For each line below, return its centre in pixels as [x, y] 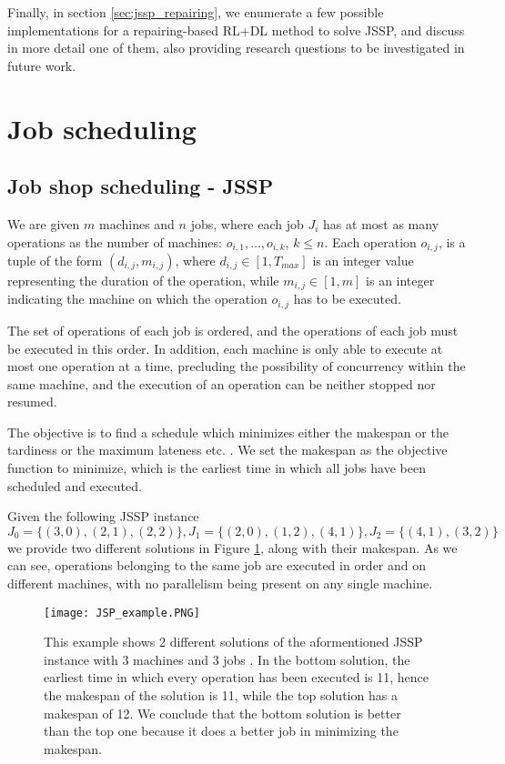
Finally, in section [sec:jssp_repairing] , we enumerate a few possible [196, 12]
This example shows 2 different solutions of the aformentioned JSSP [233, 642]
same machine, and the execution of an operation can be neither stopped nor [222, 383]
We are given [44, 223]
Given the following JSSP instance [103, 516]
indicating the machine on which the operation [137, 299]
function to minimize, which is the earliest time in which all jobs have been [217, 468]
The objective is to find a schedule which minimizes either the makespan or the [228, 432]
